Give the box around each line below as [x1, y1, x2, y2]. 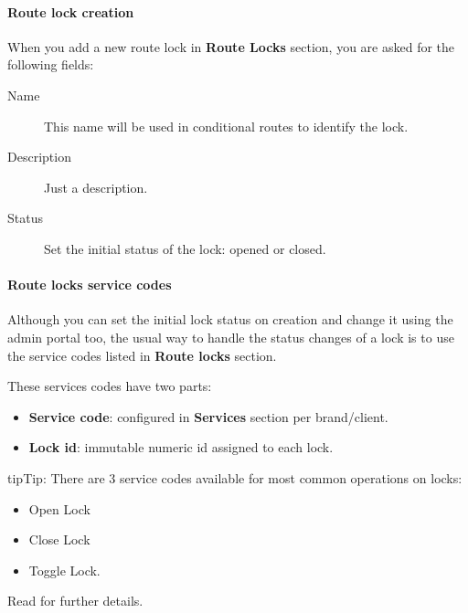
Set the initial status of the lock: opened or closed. [44, 238, 326, 258]
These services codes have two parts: [7, 376, 212, 396]
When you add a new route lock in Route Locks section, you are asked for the [7, 37, 455, 56]
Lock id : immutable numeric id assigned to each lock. [28, 438, 334, 457]
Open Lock [28, 499, 90, 518]
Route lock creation [7, 2, 134, 21]
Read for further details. [7, 591, 144, 610]
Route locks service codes [7, 275, 172, 294]
